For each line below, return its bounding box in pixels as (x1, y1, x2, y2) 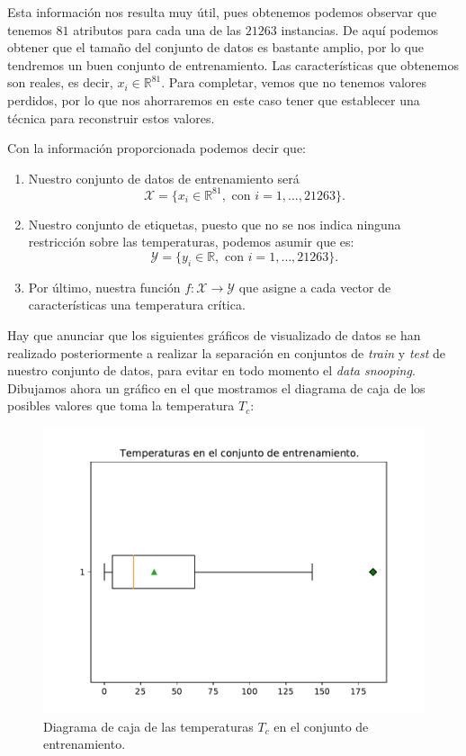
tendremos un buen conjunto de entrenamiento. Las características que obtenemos (7, 55, 459, 74)
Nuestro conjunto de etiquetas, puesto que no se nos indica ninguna (28, 214, 401, 233)
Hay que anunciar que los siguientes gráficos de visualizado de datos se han (7, 326, 421, 345)
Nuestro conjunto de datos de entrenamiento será (28, 168, 300, 187)
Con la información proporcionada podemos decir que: (7, 139, 306, 157)
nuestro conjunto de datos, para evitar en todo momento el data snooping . (7, 361, 416, 380)
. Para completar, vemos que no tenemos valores (161, 73, 427, 92)
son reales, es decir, (7, 73, 113, 92)
